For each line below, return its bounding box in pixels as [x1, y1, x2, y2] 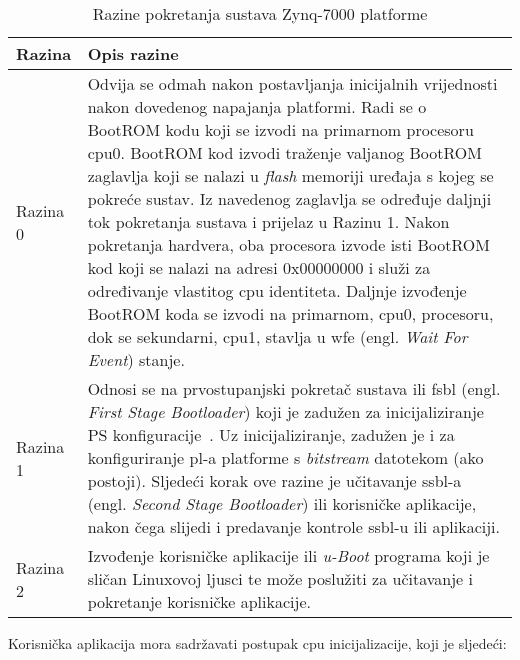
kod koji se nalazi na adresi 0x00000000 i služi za [87, 256, 431, 279]
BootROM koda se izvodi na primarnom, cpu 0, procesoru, [87, 302, 494, 325]
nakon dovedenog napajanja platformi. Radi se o [87, 95, 427, 118]
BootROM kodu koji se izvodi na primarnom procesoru [87, 118, 474, 141]
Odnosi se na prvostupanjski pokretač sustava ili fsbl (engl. [87, 377, 501, 400]
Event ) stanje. [87, 348, 185, 371]
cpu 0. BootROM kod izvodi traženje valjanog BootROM [87, 141, 482, 164]
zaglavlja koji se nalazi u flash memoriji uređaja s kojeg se [87, 164, 494, 187]
